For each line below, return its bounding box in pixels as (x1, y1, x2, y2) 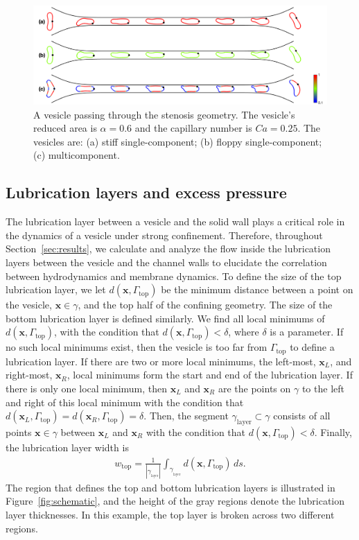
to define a (290, 340, 335, 354)
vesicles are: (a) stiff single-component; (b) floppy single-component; (33, 134, 322, 148)
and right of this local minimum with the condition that (6, 394, 244, 409)
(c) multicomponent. (33, 148, 120, 162)
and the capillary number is (134, 121, 252, 135)
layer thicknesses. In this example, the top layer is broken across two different (6, 507, 335, 522)
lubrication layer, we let (6, 282, 106, 297)
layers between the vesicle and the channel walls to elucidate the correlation (6, 254, 327, 269)
